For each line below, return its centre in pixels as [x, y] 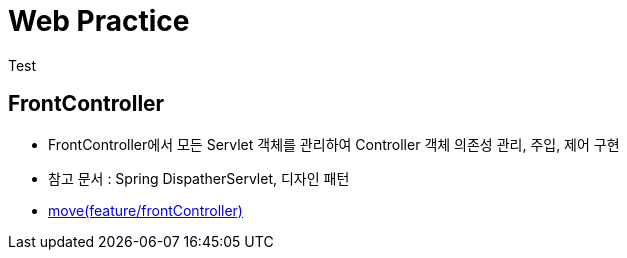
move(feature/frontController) [145, 210]
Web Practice [99, 21]
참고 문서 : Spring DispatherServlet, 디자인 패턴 [199, 178]
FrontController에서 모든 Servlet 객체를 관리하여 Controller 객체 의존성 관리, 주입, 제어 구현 [334, 144]
